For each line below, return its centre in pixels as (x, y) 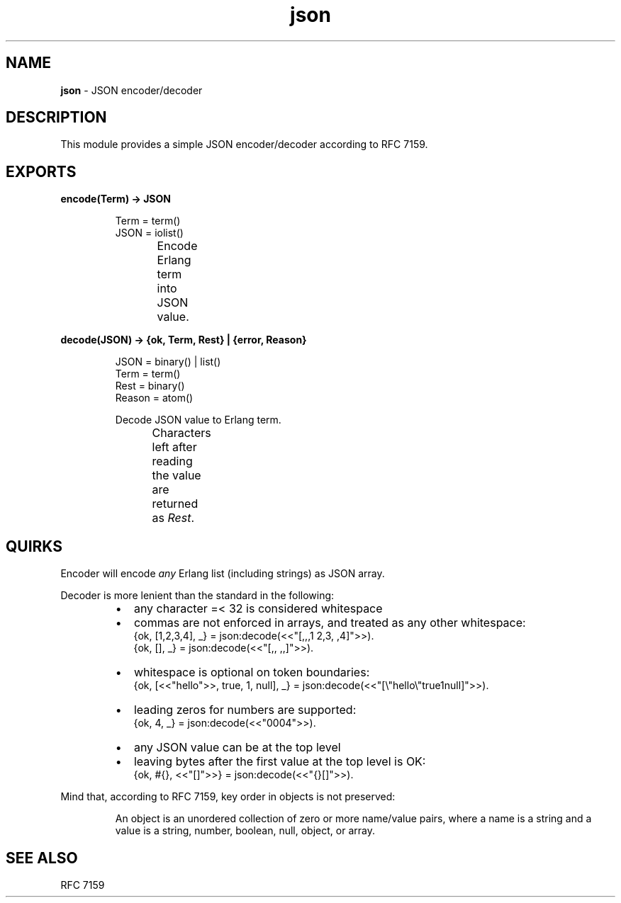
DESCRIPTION (56, 118)
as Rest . (173, 518)
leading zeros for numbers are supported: (245, 710)
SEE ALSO (42, 858)
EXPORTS (41, 171)
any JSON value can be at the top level (237, 748)
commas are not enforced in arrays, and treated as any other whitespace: (330, 623)
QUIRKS (34, 546)
